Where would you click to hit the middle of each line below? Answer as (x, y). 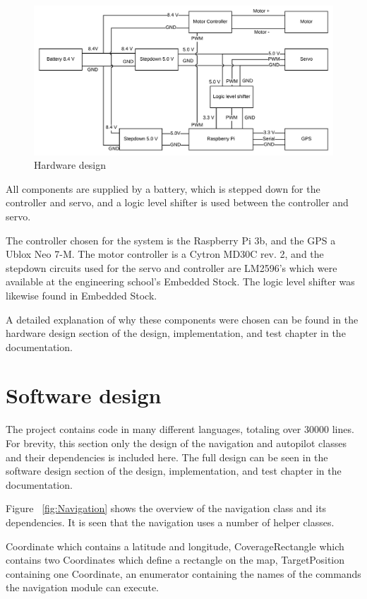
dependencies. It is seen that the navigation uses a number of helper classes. (170, 522)
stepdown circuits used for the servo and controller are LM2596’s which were (172, 267)
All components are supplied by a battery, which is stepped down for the (163, 188)
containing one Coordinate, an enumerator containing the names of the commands (183, 573)
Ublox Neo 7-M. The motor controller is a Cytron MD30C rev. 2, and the (165, 254)
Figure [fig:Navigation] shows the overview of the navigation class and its (166, 508)
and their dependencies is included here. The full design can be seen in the (167, 457)
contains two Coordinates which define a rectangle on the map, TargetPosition (175, 560)
